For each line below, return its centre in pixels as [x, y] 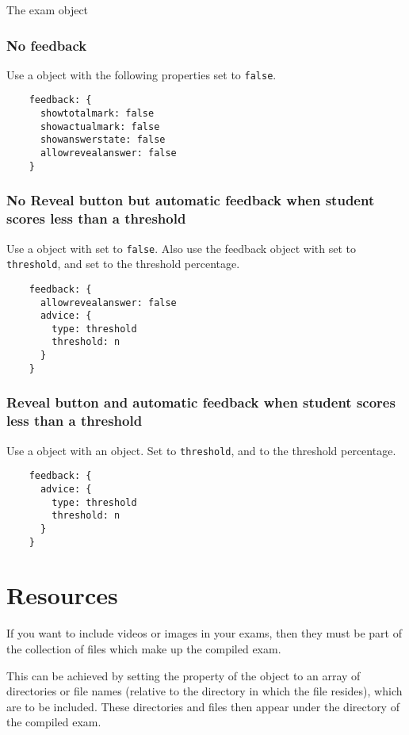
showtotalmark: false [97, 114]
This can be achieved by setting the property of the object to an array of [183, 675]
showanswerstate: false [103, 140]
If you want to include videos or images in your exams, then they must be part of [204, 633]
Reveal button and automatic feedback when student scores [201, 402]
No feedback [47, 45]
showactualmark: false [100, 126]
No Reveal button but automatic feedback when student [191, 200]
